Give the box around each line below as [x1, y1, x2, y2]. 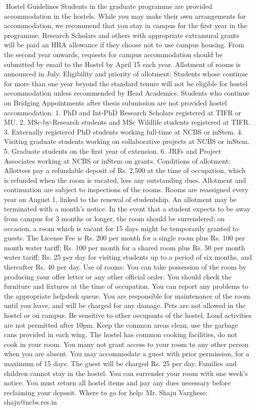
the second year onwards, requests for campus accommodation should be [4, 49, 223, 59]
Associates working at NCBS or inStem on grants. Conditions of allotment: [4, 155, 230, 166]
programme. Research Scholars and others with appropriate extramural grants [4, 30, 240, 40]
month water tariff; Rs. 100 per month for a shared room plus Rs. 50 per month [4, 242, 245, 252]
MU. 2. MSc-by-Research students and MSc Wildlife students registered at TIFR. [4, 117, 251, 127]
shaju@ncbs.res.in [4, 397, 57, 407]
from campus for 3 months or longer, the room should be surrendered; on [4, 213, 225, 224]
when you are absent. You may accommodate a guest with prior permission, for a [4, 348, 250, 359]
